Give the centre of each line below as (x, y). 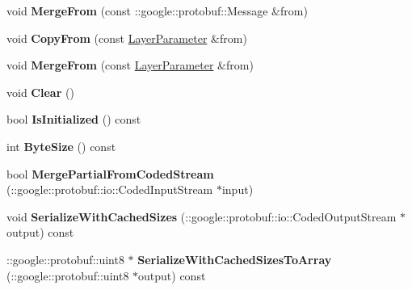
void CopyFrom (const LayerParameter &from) (127, 38)
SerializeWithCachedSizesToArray (235, 259)
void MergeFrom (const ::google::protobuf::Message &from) (157, 11)
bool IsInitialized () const (74, 119)
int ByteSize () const (61, 146)
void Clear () (40, 92)
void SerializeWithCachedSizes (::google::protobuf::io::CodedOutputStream (202, 216)
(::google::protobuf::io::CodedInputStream (110, 189)
